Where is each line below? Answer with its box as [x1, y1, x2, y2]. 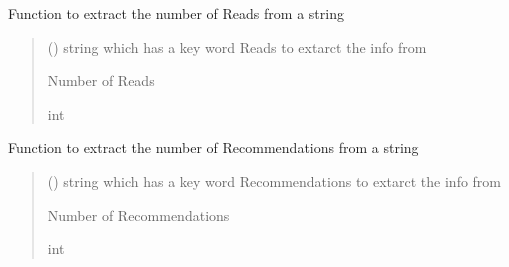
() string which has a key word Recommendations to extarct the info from [47, 170, 502, 191]
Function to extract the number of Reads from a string [8, 3, 344, 23]
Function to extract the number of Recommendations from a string [8, 137, 419, 158]
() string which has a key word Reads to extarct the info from [47, 36, 427, 57]
